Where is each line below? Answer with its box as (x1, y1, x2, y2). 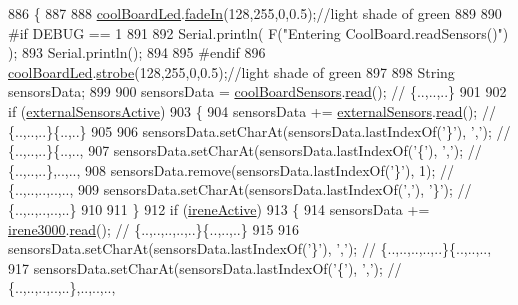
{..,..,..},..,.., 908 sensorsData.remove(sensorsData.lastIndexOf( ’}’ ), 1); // (8, 159, 454, 180)
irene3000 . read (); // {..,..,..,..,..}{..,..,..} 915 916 (8, 218, 300, 239)
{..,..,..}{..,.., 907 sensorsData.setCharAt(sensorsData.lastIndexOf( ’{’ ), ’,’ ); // (8, 140, 482, 161)
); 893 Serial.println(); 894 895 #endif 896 (8, 42, 266, 63)
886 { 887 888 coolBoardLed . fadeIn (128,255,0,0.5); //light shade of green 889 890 (8, 3, 502, 23)
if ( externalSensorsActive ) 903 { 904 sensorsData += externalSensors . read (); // (8, 100, 496, 121)
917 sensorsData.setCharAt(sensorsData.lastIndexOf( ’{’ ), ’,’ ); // (8, 257, 402, 278)
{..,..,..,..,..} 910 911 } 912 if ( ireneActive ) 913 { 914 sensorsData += (8, 198, 430, 219)
